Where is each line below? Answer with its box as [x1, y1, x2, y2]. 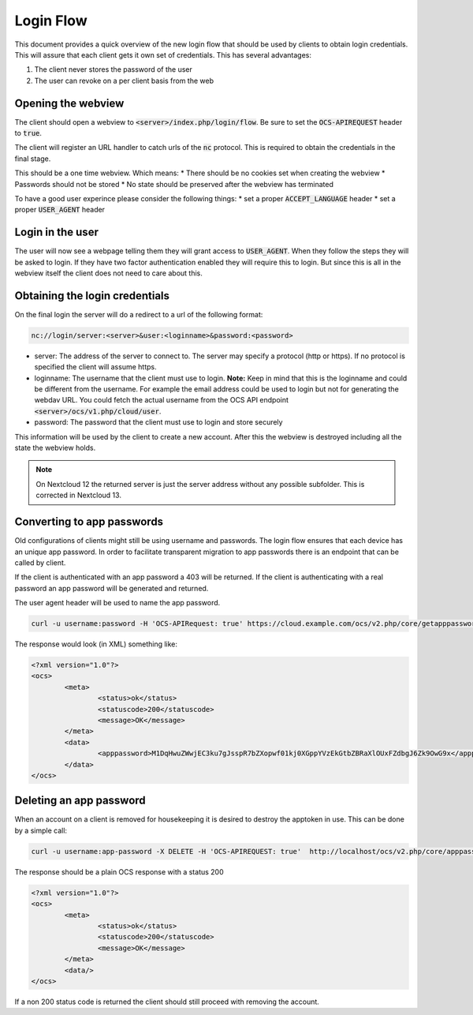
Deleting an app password [14, 794, 146, 807]
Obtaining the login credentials [14, 289, 169, 302]
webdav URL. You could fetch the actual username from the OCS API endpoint [34, 395, 289, 405]
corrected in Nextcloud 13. [35, 490, 122, 500]
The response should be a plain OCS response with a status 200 [14, 867, 224, 876]
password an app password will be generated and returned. [14, 583, 209, 593]
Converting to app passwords [14, 515, 164, 529]
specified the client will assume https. [34, 362, 157, 372]
